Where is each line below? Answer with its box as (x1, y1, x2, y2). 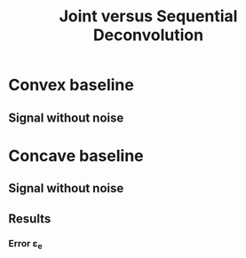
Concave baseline (8, 145, 144, 166)
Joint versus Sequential (59, 6, 238, 27)
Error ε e (8, 238, 43, 252)
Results (8, 211, 52, 226)
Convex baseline (8, 75, 134, 95)
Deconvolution (92, 25, 204, 45)
